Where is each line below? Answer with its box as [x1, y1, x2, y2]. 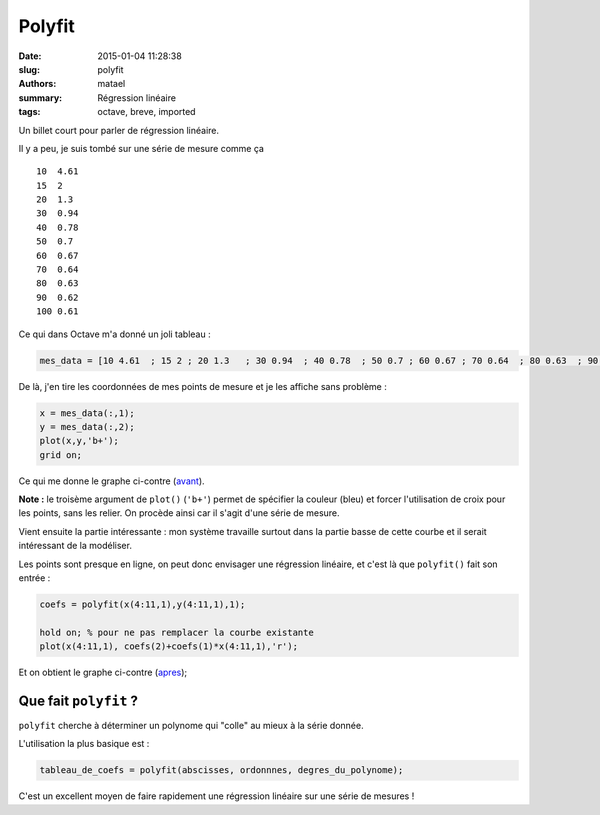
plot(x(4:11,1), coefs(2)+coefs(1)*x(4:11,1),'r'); [39, 641, 299, 652]
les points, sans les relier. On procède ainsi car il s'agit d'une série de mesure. [18, 507, 340, 519]
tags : [18, 106, 41, 118]
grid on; [39, 449, 83, 460]
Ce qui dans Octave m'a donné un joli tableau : [18, 328, 211, 340]
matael [97, 78, 126, 90]
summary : [18, 91, 63, 104]
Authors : [18, 78, 57, 90]
